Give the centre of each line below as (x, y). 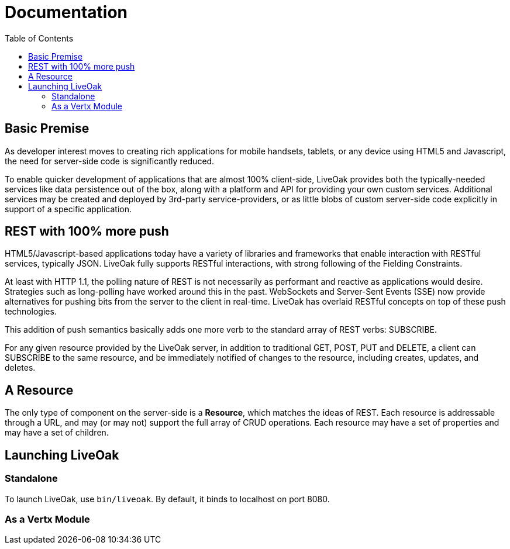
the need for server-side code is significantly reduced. (110, 161)
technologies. (31, 312)
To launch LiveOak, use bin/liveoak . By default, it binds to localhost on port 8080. (167, 499)
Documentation (66, 12)
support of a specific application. (68, 209)
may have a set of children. (57, 433)
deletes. (20, 368)
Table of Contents (39, 38)
